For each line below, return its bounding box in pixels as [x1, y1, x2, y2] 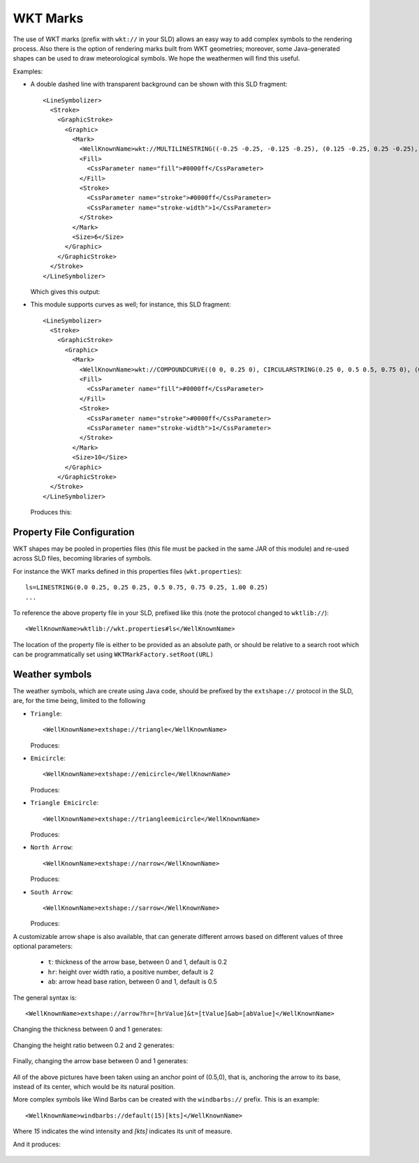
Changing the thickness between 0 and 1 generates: [13, 1025, 163, 1033]
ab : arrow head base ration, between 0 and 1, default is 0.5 [47, 977, 218, 986]
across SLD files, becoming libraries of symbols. [13, 554, 152, 563]
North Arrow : [30, 843, 73, 852]
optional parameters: [13, 942, 73, 951]
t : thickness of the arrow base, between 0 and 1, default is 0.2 [47, 958, 228, 966]
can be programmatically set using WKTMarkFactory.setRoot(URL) [13, 650, 214, 659]
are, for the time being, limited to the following [13, 697, 146, 705]
